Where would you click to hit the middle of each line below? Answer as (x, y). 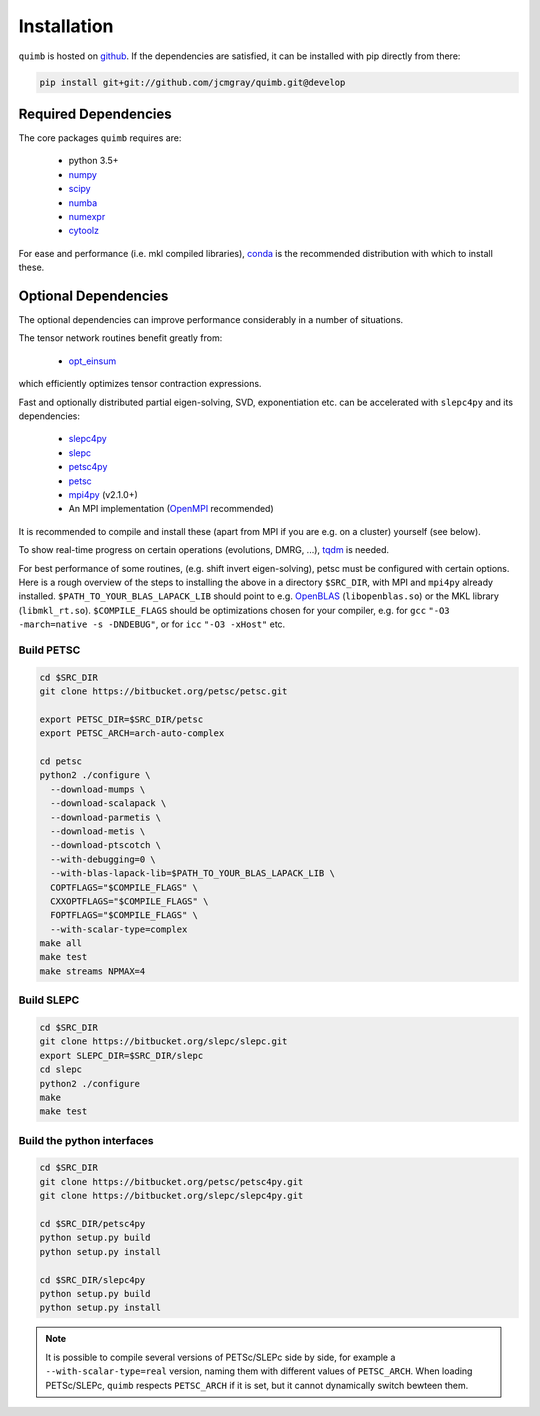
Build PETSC (49, 650)
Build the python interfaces (86, 1140)
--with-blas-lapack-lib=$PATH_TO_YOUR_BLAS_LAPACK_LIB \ (192, 873)
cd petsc (61, 761)
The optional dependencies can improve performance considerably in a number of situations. (211, 320)
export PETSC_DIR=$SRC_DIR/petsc (121, 719)
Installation (66, 26)
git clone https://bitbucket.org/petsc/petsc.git (163, 691)
